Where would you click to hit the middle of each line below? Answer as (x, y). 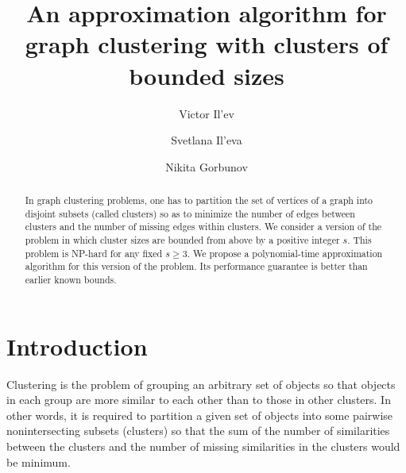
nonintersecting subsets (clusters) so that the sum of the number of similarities (198, 431)
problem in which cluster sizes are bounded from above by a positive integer (182, 240)
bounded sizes (207, 75)
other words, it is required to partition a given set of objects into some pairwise (200, 415)
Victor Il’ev (207, 113)
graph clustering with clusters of (207, 44)
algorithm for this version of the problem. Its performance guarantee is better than (196, 266)
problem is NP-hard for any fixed (94, 253)
